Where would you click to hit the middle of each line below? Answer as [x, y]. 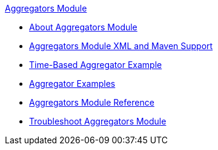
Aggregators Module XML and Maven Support [121, 46]
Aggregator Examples [72, 84]
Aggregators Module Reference [92, 102]
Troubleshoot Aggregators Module [98, 121]
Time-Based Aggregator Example [96, 65]
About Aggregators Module [83, 27]
